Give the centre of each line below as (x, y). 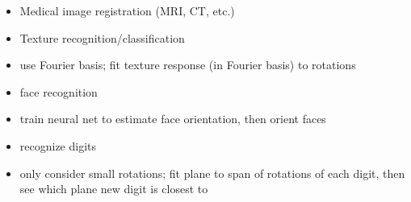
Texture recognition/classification (102, 37)
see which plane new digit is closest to (114, 189)
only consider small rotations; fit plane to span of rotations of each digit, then (212, 173)
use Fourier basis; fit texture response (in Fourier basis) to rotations (188, 65)
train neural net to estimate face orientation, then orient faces (173, 119)
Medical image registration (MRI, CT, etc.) (127, 10)
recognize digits (58, 145)
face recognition (59, 91)
